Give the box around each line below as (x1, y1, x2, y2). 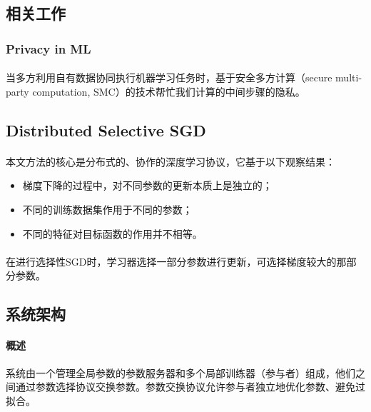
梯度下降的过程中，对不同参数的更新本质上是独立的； (22, 178, 273, 193)
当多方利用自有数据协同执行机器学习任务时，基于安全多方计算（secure (6, 70, 332, 85)
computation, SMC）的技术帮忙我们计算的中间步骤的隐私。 (32, 84, 305, 99)
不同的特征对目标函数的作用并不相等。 (22, 226, 203, 241)
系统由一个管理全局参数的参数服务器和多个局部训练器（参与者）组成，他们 (6, 365, 355, 380)
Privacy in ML (6, 39, 91, 57)
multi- (335, 70, 362, 85)
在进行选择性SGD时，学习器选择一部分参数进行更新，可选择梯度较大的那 (6, 253, 347, 268)
